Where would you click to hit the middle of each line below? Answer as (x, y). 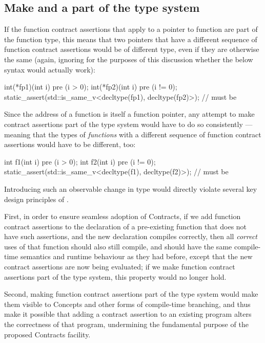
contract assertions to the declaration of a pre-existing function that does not (126, 226)
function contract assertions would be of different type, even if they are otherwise (132, 49)
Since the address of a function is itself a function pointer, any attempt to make (129, 114)
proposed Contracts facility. (47, 334)
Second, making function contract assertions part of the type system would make (131, 294)
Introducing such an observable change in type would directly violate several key (131, 188)
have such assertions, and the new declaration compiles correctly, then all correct (131, 236)
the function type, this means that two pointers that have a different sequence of (131, 39)
